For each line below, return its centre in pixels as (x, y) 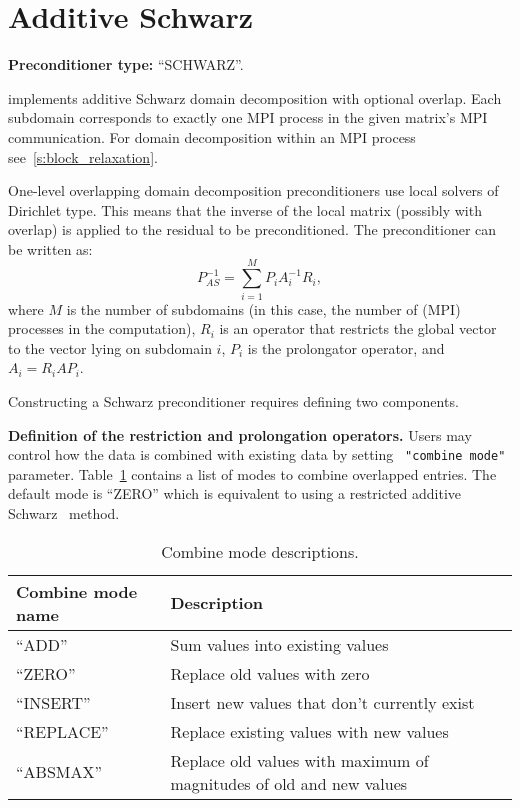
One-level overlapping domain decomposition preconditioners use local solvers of (253, 190)
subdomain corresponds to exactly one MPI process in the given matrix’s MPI (248, 117)
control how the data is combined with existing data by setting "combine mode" (257, 454)
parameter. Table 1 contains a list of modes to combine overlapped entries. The (252, 473)
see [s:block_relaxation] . (83, 156)
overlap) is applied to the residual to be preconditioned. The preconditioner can (252, 229)
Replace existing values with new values (309, 731)
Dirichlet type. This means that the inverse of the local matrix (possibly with (245, 209)
